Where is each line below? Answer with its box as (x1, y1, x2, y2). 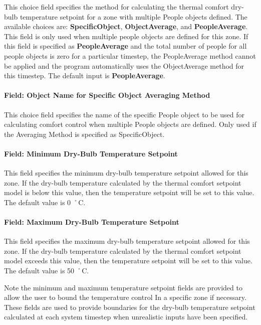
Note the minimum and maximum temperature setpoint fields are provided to (4, 282, 242, 292)
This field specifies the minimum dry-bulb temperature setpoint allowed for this (4, 168, 248, 178)
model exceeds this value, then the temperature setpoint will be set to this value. (4, 255, 252, 266)
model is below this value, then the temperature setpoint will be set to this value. (4, 187, 254, 198)
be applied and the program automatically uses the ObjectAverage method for (4, 60, 244, 71)
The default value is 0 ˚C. (4, 197, 86, 207)
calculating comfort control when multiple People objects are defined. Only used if (4, 119, 256, 129)
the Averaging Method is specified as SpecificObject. (4, 128, 165, 139)
